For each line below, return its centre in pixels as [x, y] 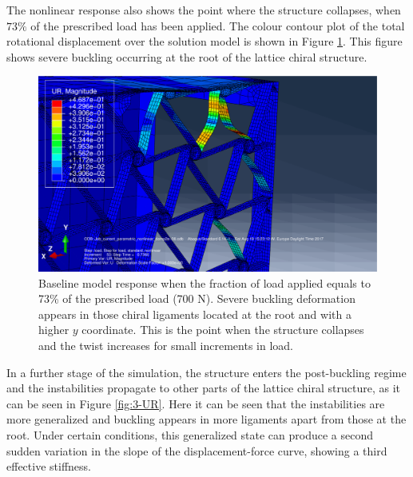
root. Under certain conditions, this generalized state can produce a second [190, 435]
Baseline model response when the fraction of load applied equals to [205, 282]
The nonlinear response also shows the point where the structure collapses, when [204, 10]
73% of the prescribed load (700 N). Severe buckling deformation [197, 298]
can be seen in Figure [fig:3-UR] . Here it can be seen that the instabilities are [196, 403]
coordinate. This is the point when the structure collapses [223, 330]
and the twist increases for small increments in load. [166, 346]
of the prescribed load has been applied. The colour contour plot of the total [218, 25]
